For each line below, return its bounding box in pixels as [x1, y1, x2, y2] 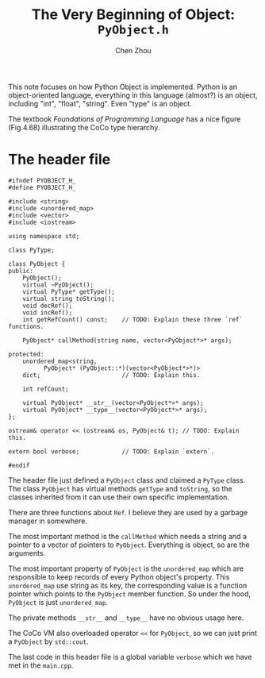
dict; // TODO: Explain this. [22, 371, 201, 379]
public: [8, 267, 34, 275]
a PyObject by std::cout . [8, 637, 89, 646]
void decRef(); [22, 302, 73, 310]
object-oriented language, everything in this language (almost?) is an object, [8, 90, 258, 100]
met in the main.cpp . [8, 661, 74, 670]
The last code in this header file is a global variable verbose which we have [8, 652, 252, 661]
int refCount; [22, 385, 69, 393]
